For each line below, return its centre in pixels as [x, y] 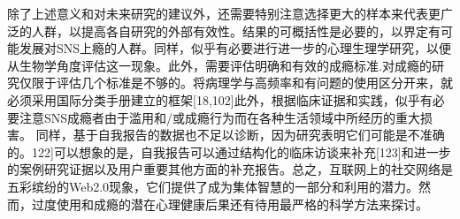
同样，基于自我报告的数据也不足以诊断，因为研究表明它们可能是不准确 [240, 135]
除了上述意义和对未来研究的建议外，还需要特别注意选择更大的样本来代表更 [224, 13]
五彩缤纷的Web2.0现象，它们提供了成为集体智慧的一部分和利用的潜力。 [213, 186]
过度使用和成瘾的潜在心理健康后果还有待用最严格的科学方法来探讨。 [230, 204]
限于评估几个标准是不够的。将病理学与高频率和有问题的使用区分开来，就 [242, 83]
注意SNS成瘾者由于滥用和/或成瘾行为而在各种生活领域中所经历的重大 [220, 117]
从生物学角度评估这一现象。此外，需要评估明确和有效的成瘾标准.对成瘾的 [219, 65]
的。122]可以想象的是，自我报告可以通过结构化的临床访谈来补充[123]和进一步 [229, 151]
